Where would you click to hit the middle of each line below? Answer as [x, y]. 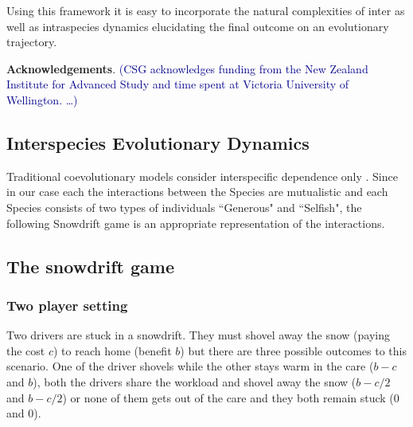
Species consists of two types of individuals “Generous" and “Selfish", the [184, 207]
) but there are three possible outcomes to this [293, 350]
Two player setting [67, 305]
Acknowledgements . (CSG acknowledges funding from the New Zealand [187, 68]
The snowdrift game [91, 266]
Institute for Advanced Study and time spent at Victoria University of [178, 84]
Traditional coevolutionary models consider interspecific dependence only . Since [202, 176]
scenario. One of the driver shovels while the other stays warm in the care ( [190, 366]
